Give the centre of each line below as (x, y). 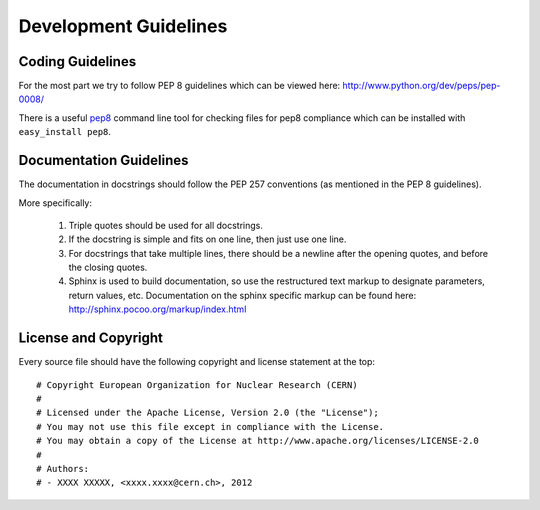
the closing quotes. (108, 267)
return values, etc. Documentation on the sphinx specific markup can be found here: (242, 295)
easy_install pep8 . (65, 132)
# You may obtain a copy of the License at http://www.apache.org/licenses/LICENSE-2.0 (258, 441)
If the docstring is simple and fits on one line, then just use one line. (207, 239)
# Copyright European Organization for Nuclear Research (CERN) (197, 384)
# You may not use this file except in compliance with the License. (210, 426)
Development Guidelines (123, 26)
